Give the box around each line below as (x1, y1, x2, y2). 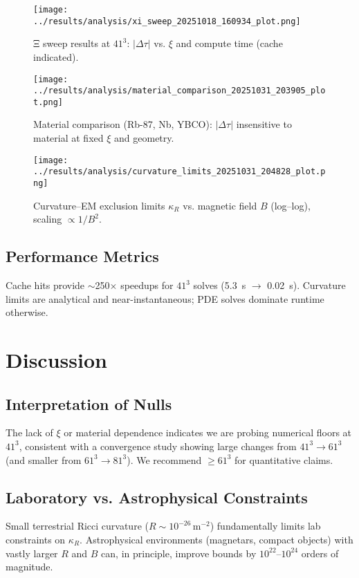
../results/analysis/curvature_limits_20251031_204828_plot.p (33, 167, 326, 177)
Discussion (6, 345, 107, 373)
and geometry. (114, 131, 174, 145)
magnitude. (6, 559, 53, 574)
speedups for (120, 278, 174, 292)
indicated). (33, 49, 79, 64)
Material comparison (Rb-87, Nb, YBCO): (33, 117, 212, 131)
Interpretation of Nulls (6, 393, 172, 414)
